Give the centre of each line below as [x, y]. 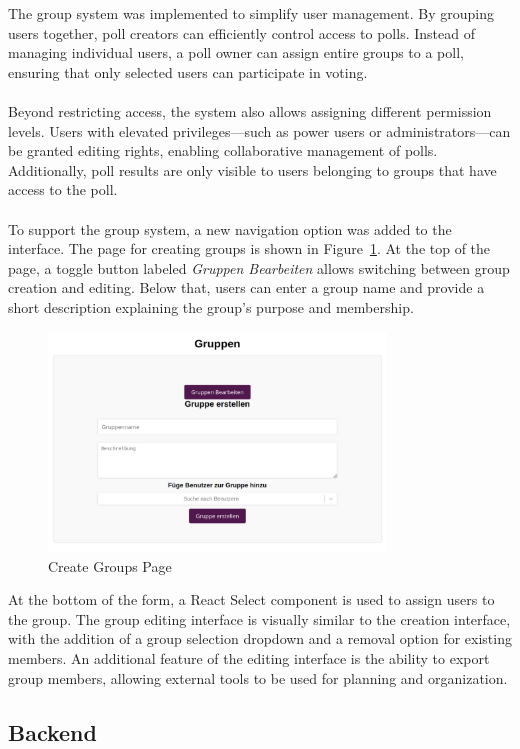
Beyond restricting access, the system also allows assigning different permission [250, 110]
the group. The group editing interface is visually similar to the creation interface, [259, 618]
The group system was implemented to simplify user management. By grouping [251, 13]
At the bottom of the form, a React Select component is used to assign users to [251, 599]
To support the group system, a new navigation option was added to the [230, 228]
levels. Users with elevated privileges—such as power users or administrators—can [259, 130]
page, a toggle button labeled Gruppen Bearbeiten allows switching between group [259, 267]
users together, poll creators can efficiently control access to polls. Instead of [241, 32]
